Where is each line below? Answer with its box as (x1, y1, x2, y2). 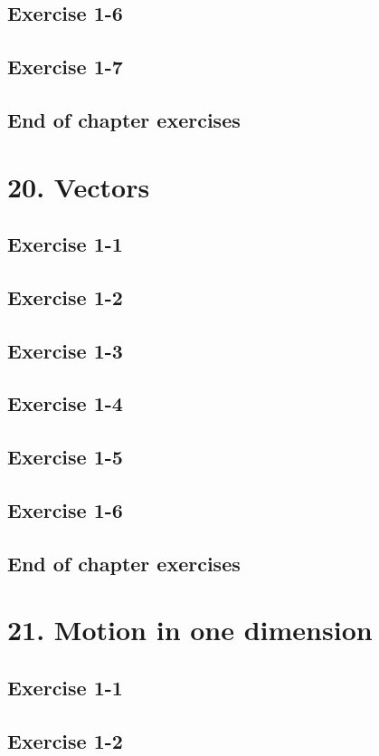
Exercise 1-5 (7, 443, 123, 471)
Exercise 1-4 (7, 389, 123, 417)
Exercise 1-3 (7, 336, 123, 364)
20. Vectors (7, 167, 150, 205)
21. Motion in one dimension (7, 611, 373, 648)
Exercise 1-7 (7, 53, 123, 81)
